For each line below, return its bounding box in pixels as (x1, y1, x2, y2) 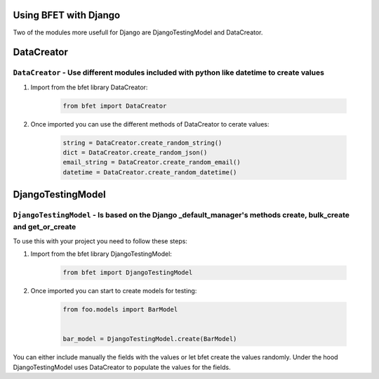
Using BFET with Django (13, 9, 121, 21)
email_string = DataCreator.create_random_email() (62, 158, 241, 167)
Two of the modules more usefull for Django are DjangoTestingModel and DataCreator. (13, 28, 263, 37)
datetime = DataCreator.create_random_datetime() (62, 168, 237, 176)
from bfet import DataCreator (62, 102, 167, 110)
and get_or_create (13, 222, 77, 232)
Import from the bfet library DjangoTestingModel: (30, 250, 172, 258)
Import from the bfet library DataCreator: (30, 83, 148, 91)
